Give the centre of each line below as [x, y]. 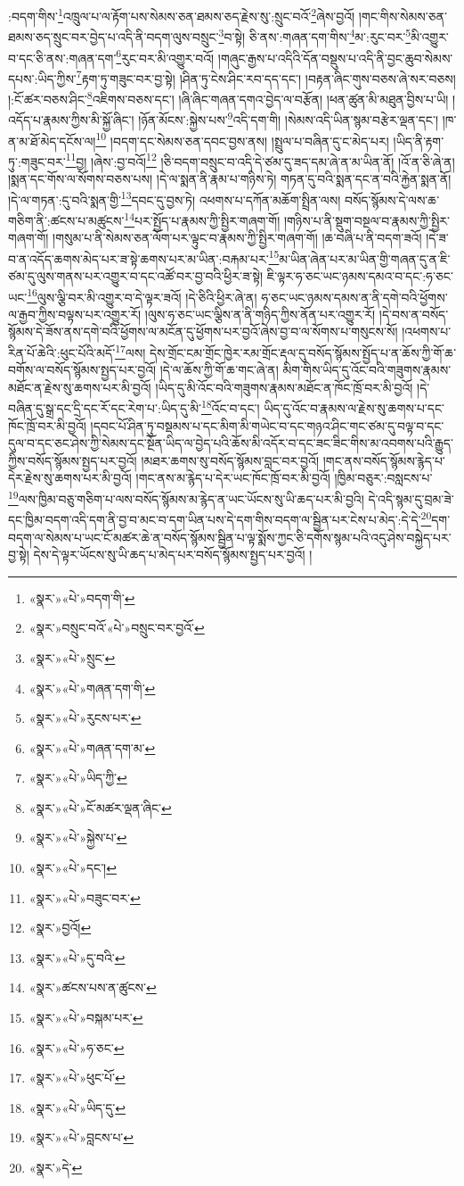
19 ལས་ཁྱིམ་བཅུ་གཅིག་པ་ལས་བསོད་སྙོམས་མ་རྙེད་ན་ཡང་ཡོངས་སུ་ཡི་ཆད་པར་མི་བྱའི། [186, 498]
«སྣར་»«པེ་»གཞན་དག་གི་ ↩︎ [92, 688]
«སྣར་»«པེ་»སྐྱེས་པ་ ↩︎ [78, 838]
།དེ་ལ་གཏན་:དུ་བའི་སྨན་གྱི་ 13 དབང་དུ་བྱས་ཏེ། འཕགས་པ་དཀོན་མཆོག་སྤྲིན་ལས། [175, 198]
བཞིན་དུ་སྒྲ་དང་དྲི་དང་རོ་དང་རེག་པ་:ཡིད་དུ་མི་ [105, 408]
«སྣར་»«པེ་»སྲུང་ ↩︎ [72, 657]
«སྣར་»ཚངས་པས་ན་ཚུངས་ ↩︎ [93, 987]
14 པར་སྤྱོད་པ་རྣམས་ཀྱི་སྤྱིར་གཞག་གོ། [202, 219]
